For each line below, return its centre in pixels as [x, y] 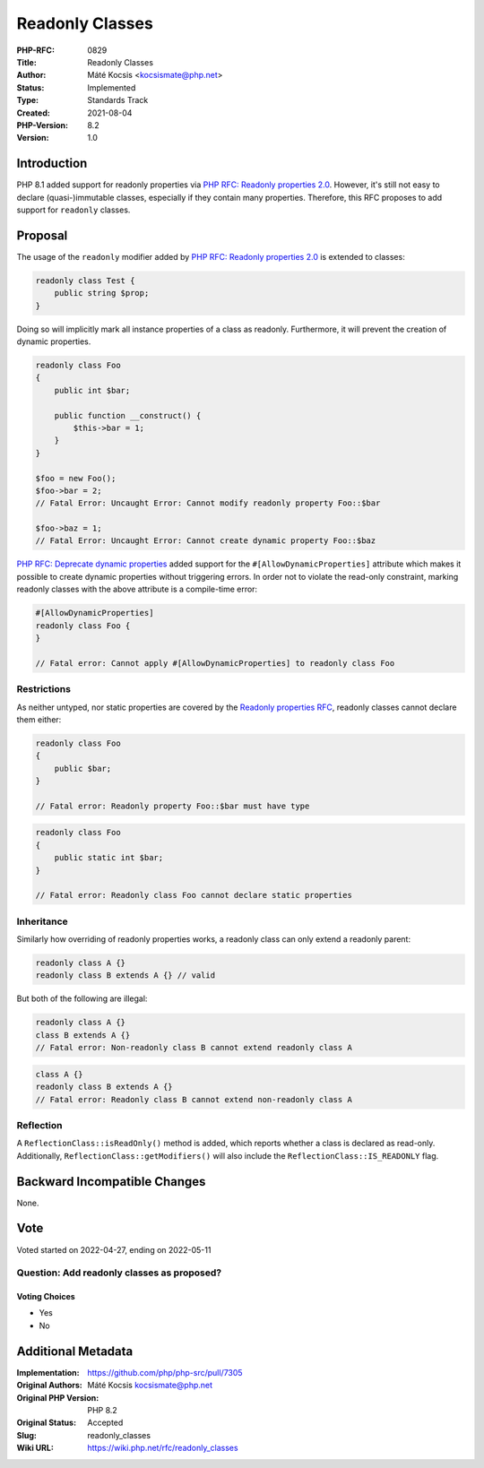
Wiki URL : [35, 1448]
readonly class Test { [85, 281]
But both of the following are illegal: [82, 998]
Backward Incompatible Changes [111, 1182]
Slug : [27, 1435]
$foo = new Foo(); [76, 478]
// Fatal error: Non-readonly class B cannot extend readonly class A [194, 1048]
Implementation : [48, 1372]
